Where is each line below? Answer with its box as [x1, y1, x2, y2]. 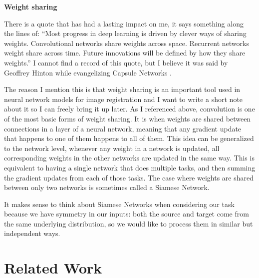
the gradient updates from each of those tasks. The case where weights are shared [4, 172, 254, 182]
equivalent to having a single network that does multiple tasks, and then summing [4, 162, 256, 172]
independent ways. [4, 228, 60, 238]
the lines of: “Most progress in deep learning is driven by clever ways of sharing [4, 28, 247, 38]
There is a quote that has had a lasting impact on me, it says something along [4, 18, 244, 28]
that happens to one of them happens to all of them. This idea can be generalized [4, 133, 254, 143]
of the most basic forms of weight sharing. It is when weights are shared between [4, 113, 251, 123]
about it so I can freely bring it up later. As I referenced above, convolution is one [4, 103, 255, 114]
